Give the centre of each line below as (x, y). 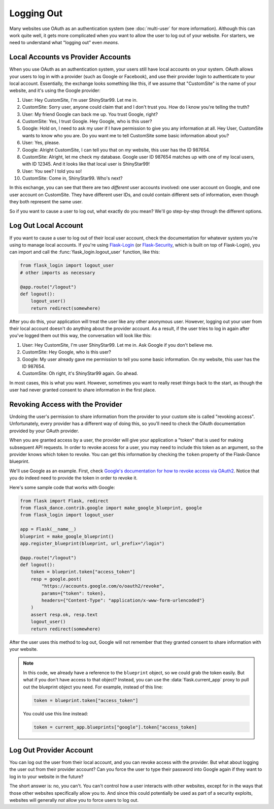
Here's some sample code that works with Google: (62, 487)
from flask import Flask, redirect (64, 501)
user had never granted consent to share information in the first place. (83, 390)
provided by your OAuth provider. (44, 431)
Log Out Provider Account (51, 750)
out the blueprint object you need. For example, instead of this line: (93, 687)
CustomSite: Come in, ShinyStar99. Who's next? (72, 178)
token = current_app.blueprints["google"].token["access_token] (115, 727)
